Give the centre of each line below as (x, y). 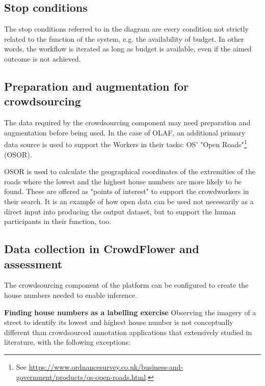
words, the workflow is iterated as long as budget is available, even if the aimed (128, 49)
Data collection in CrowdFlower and (102, 249)
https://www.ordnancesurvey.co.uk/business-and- (106, 366)
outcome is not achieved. (43, 58)
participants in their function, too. (58, 221)
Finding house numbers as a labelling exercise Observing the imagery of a (130, 312)
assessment (33, 264)
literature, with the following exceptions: (67, 342)
